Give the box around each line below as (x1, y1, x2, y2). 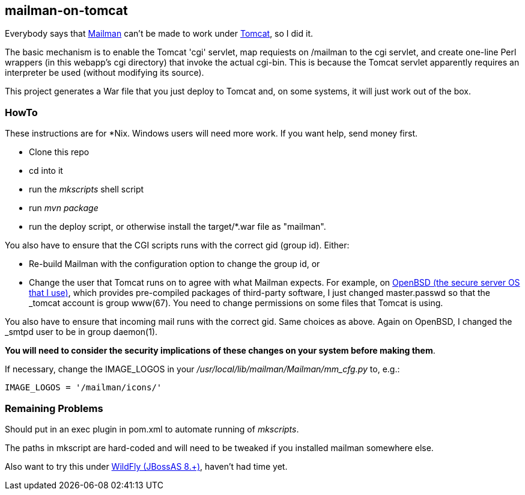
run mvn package (29, 203, 99, 214)
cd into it (29, 165, 63, 176)
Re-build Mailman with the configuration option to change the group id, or (29, 259, 320, 269)
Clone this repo (29, 147, 90, 158)
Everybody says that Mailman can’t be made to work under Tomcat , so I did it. (5, 28, 313, 39)
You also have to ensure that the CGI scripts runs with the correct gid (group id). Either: (5, 240, 350, 251)
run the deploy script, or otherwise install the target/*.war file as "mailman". (29, 221, 326, 232)
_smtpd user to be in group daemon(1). (5, 327, 158, 337)
